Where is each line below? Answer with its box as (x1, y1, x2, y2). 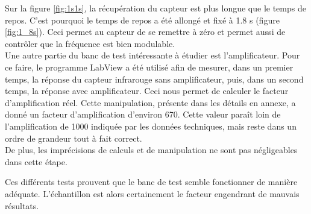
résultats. (5, 199, 39, 212)
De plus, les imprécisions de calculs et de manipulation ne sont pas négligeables (5, 143, 298, 156)
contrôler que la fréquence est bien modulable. (5, 37, 175, 49)
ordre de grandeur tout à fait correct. (5, 131, 142, 144)
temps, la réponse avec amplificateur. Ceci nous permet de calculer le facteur (5, 84, 289, 97)
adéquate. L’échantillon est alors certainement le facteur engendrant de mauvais (5, 187, 300, 200)
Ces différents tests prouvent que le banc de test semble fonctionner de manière (5, 175, 298, 188)
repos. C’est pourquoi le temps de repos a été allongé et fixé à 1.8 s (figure (5, 13, 280, 26)
